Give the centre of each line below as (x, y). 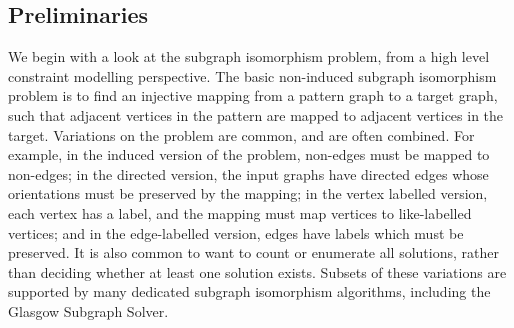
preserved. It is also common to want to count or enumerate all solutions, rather (253, 252)
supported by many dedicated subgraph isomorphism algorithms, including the (249, 291)
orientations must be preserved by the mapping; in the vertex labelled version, (248, 193)
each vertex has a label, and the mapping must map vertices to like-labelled (240, 212)
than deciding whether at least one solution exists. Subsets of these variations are (257, 271)
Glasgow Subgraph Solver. (88, 310)
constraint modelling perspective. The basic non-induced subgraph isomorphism (252, 75)
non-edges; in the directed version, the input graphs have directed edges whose (248, 173)
